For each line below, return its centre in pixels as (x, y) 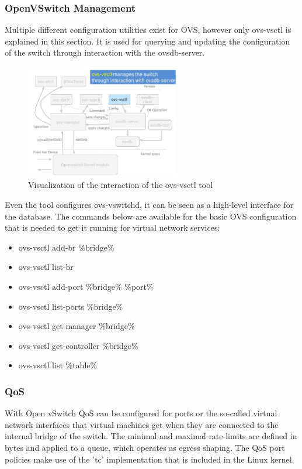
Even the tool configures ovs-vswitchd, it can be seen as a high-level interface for (149, 205)
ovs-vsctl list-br (46, 267)
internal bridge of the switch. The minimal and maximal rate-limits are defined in (151, 436)
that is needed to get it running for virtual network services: (112, 227)
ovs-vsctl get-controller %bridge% (78, 345)
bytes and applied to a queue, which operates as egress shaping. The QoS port (145, 447)
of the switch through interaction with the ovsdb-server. (105, 52)
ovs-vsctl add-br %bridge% (66, 247)
